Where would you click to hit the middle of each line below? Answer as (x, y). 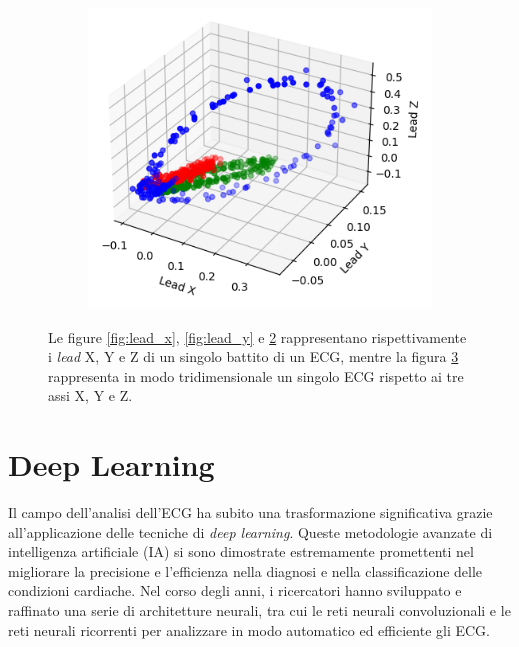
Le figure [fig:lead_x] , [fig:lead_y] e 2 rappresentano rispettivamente (257, 336)
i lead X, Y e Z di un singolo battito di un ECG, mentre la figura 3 (253, 356)
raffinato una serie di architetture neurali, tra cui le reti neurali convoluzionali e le (259, 610)
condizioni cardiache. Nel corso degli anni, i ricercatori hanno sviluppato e (235, 590)
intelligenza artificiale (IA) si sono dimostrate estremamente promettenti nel (241, 551)
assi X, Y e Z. (90, 395)
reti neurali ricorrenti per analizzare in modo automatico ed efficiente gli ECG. (249, 629)
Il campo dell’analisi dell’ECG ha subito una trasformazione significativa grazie (250, 512)
